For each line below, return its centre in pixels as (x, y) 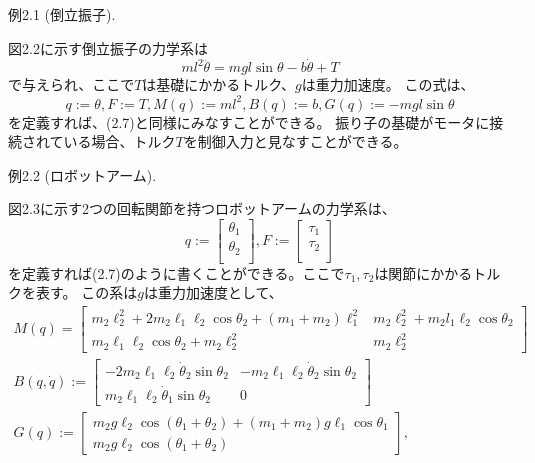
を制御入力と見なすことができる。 (295, 141)
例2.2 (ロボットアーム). (82, 174)
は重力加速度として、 (213, 292)
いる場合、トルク (119, 141)
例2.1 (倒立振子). (62, 14)
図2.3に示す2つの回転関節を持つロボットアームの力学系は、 (202, 208)
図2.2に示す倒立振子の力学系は (108, 47)
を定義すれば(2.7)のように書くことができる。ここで (176, 272)
